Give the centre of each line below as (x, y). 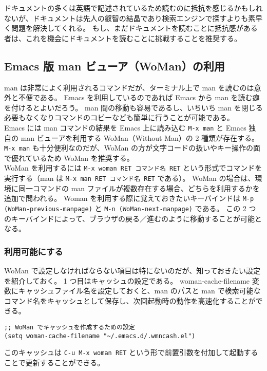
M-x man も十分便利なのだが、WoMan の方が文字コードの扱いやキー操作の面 (132, 148)
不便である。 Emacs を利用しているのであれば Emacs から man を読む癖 (139, 97)
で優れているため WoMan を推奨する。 (69, 157)
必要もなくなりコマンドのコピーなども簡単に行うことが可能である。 (119, 117)
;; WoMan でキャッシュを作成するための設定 (70, 328)
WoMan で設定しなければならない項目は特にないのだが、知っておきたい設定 (132, 271)
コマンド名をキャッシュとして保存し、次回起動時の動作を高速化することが (130, 300)
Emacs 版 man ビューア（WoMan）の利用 (115, 66)
